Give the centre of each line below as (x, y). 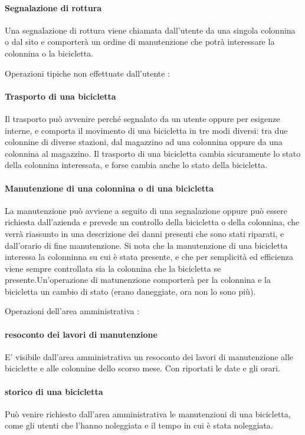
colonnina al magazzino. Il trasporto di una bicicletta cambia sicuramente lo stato (153, 153)
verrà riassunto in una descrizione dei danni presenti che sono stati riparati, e (145, 233)
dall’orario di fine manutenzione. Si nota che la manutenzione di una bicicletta (146, 245)
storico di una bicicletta (54, 391)
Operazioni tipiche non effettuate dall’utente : (88, 73)
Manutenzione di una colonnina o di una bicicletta (109, 188)
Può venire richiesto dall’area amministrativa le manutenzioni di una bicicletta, (148, 413)
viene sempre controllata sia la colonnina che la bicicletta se (113, 268)
